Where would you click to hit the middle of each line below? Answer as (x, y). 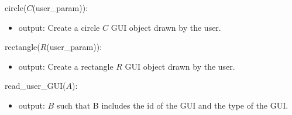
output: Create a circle (59, 27)
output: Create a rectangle (66, 66)
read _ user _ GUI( (35, 86)
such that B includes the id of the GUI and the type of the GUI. (172, 105)
